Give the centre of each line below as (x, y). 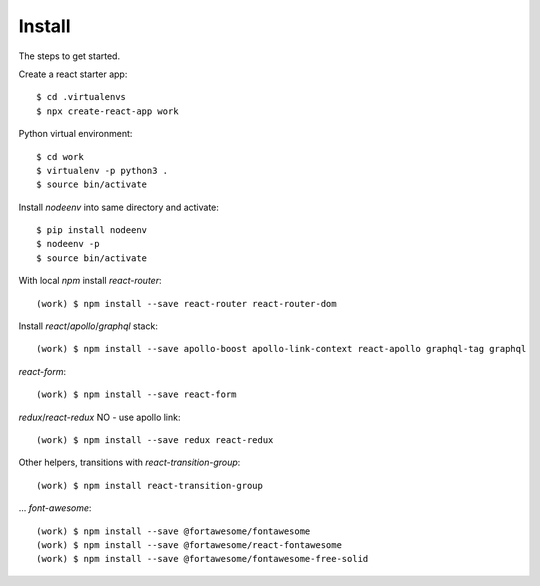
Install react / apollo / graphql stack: (88, 326)
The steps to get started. (69, 56)
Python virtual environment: (75, 134)
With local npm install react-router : (90, 281)
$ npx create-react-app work (107, 111)
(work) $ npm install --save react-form (136, 394)
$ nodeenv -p (68, 244)
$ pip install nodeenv (92, 230)
